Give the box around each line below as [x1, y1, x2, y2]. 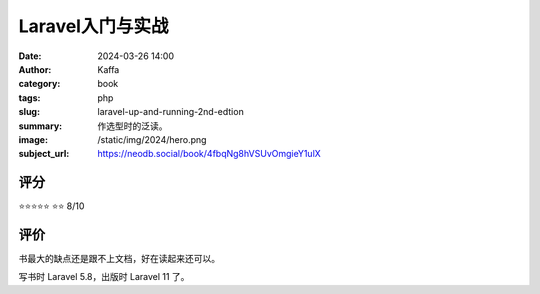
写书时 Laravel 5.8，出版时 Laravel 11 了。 [18, 271, 190, 283]
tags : [18, 91, 41, 104]
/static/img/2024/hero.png [97, 133, 207, 145]
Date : [18, 50, 42, 62]
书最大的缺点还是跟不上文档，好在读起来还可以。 [18, 253, 220, 265]
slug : [18, 106, 40, 118]
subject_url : [18, 148, 70, 160]
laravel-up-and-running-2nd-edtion [97, 106, 244, 118]
